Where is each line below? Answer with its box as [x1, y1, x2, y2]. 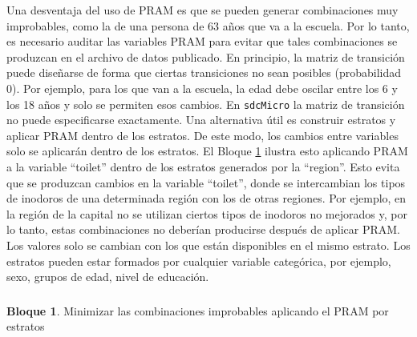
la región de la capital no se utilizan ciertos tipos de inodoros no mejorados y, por [6, 205, 407, 222]
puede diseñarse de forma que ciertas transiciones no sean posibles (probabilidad [6, 64, 401, 81]
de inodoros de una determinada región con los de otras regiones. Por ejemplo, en [6, 190, 407, 207]
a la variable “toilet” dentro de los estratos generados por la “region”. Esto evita [6, 158, 400, 175]
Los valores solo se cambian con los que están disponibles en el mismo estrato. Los [6, 236, 411, 253]
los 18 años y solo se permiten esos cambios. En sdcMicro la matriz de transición [6, 95, 405, 112]
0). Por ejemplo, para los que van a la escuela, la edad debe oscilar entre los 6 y [6, 79, 398, 96]
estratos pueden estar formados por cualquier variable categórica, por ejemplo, [6, 252, 391, 269]
